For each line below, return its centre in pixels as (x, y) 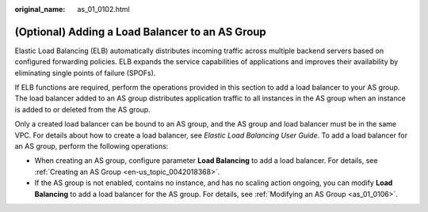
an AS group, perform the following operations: (92, 146)
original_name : (40, 9)
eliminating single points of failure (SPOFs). (85, 73)
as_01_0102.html (103, 9)
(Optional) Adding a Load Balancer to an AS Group (141, 32)
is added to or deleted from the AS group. (82, 109)
